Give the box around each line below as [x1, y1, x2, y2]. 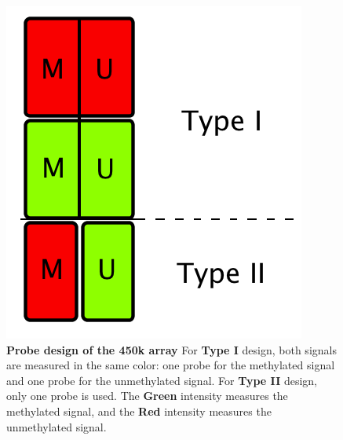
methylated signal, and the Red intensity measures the [6, 402, 272, 419]
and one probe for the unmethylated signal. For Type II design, [6, 372, 317, 388]
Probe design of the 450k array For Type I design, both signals [6, 341, 337, 357]
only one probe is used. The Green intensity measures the [6, 387, 288, 404]
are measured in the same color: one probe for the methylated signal [6, 357, 335, 373]
